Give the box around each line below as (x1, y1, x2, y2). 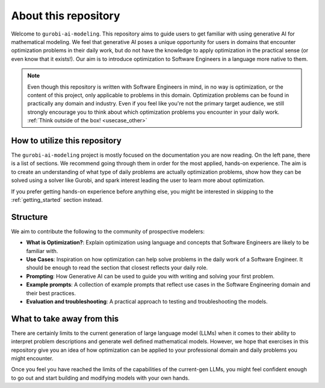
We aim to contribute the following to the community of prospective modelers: (11, 228, 205, 235)
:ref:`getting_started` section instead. (11, 196, 103, 203)
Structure (11, 211, 48, 222)
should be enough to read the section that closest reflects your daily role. (26, 264, 208, 271)
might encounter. (11, 355, 54, 362)
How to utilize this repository (11, 136, 122, 146)
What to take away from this (11, 313, 119, 324)
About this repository (11, 9, 120, 22)
